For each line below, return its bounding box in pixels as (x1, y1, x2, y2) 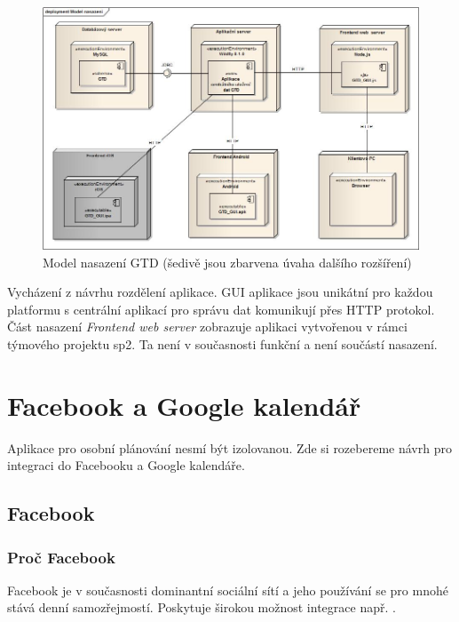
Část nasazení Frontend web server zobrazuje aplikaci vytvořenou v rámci (7, 317, 408, 336)
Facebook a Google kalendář (7, 387, 361, 423)
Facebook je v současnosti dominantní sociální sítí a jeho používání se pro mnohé (7, 580, 448, 599)
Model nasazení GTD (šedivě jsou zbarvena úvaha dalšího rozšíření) (43, 252, 412, 271)
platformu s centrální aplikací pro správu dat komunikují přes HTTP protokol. (7, 299, 435, 318)
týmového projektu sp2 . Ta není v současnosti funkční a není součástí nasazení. (7, 334, 438, 353)
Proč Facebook (7, 546, 115, 568)
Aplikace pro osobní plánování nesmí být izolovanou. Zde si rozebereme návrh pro (7, 438, 452, 457)
